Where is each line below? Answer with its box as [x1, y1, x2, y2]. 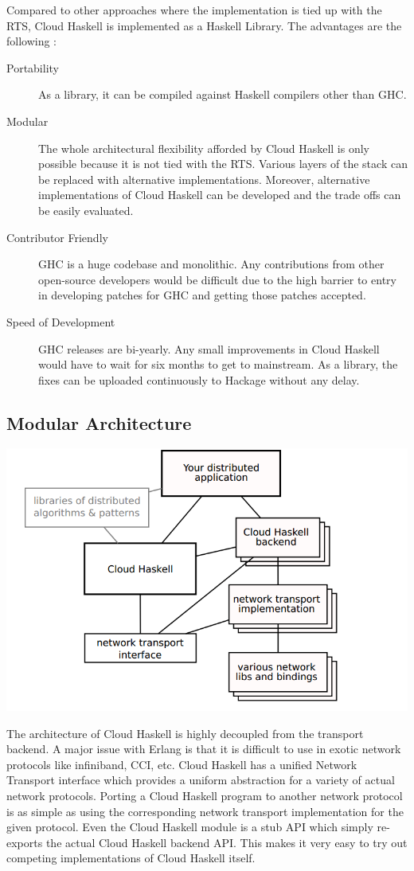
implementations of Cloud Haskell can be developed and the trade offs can [38, 186, 401, 203]
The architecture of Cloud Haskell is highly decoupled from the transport [6, 725, 364, 741]
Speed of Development [6, 313, 115, 330]
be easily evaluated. [38, 201, 134, 218]
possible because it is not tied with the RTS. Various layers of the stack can [38, 155, 408, 172]
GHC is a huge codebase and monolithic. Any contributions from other [38, 256, 385, 272]
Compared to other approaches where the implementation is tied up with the [6, 2, 382, 18]
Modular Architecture [6, 410, 192, 435]
